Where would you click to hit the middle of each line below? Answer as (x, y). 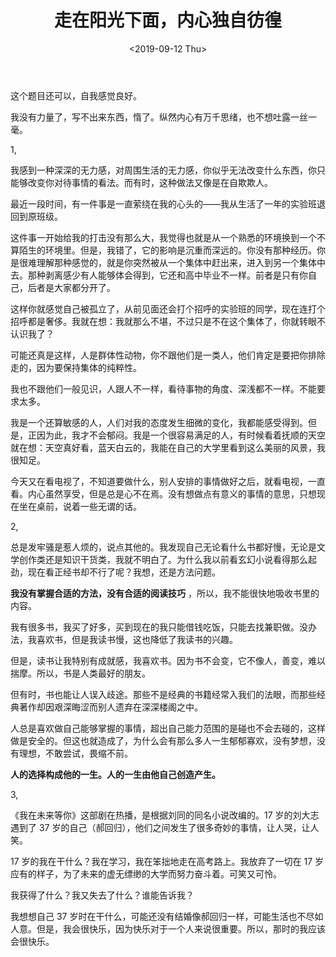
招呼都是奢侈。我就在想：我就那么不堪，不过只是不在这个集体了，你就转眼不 (168, 321)
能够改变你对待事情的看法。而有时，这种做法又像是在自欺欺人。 (141, 182)
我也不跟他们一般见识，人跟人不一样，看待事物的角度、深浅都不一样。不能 (163, 388)
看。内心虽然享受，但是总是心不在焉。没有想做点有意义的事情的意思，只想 (163, 493)
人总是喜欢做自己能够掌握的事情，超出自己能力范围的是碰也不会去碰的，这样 (168, 728)
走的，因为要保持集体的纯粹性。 (76, 367)
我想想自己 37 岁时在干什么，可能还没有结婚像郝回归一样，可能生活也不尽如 (167, 916)
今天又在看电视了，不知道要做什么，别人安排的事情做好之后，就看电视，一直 (168, 481)
